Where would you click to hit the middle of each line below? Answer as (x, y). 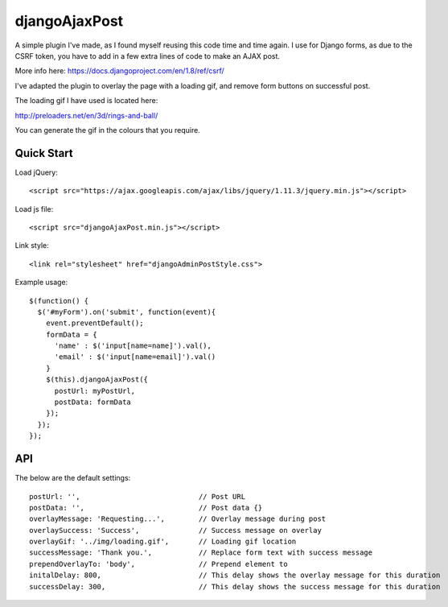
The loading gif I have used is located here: (86, 101)
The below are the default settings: (73, 478)
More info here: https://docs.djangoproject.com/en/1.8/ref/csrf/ (119, 71)
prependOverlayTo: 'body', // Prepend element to (159, 564)
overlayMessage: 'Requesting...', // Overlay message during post (178, 519)
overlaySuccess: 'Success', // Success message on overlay (175, 530)
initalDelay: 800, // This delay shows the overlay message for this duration (235, 575)
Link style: (32, 246)
